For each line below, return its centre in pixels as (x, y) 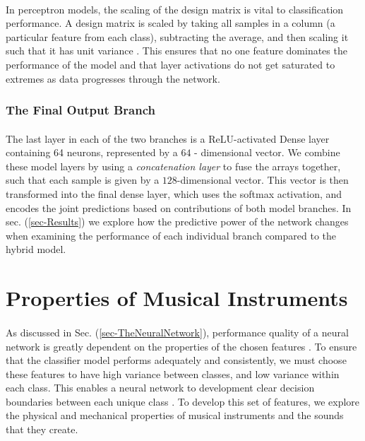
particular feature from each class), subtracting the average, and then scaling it (177, 36)
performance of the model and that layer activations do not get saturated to (170, 64)
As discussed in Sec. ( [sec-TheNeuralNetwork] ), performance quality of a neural (177, 332)
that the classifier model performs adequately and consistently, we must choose (176, 360)
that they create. (42, 429)
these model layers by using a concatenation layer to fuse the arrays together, (173, 166)
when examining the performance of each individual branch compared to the (171, 235)
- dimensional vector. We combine (267, 152)
